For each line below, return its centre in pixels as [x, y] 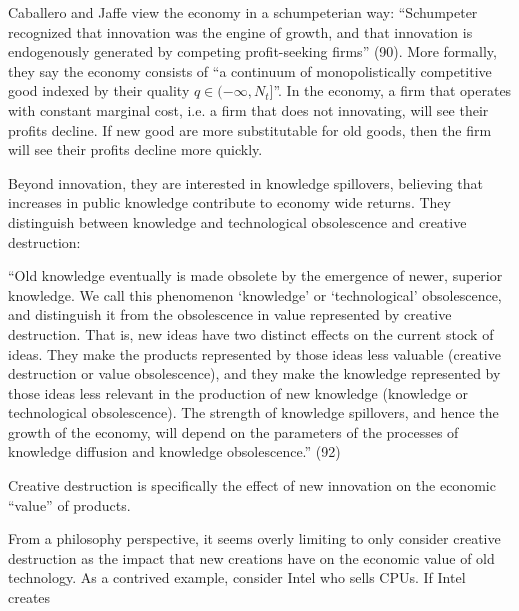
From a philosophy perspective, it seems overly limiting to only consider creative [254, 538]
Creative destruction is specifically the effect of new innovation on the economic [252, 485]
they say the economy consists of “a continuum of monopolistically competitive [250, 70]
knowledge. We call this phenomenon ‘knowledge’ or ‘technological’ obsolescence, [255, 294]
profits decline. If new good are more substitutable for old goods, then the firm [250, 129]
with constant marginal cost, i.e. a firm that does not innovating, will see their [248, 109]
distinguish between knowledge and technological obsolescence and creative [237, 221]
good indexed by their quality [99, 90]
